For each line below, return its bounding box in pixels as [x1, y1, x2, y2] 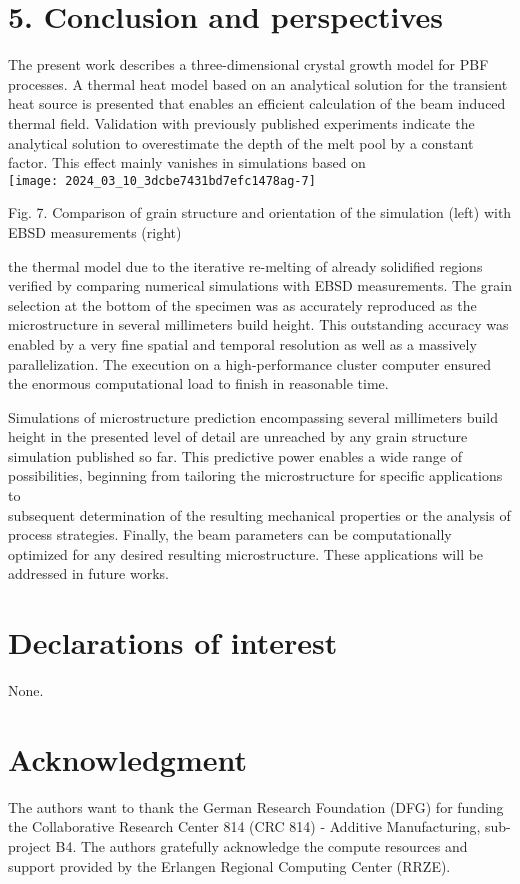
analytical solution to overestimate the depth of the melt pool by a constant [8, 132, 474, 153]
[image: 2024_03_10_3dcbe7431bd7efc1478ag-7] [8, 173, 316, 188]
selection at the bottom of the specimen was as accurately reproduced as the [8, 294, 477, 315]
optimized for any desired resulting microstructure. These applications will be [8, 543, 484, 564]
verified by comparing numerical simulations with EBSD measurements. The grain [8, 275, 512, 296]
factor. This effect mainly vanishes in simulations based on [8, 152, 366, 173]
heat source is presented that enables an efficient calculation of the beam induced [8, 93, 506, 114]
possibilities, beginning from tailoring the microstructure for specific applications [8, 465, 503, 486]
